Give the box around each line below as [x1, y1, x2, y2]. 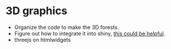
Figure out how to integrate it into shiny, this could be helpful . [14, 30, 166, 37]
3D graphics [5, 4, 68, 18]
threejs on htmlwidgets [14, 36, 71, 43]
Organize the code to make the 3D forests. [14, 24, 119, 31]
